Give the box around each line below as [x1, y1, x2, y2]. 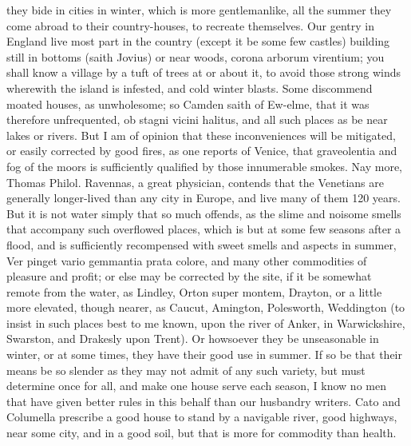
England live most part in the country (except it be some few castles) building [6, 33, 390, 50]
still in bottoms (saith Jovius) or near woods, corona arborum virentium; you [6, 48, 385, 65]
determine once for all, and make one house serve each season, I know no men [6, 377, 386, 394]
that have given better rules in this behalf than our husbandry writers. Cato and [6, 392, 401, 409]
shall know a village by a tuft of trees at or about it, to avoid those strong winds [6, 64, 401, 81]
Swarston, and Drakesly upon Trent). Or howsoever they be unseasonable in [6, 330, 379, 347]
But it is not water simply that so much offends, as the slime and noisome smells [6, 205, 401, 221]
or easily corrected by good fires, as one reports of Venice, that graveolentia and [6, 142, 397, 159]
